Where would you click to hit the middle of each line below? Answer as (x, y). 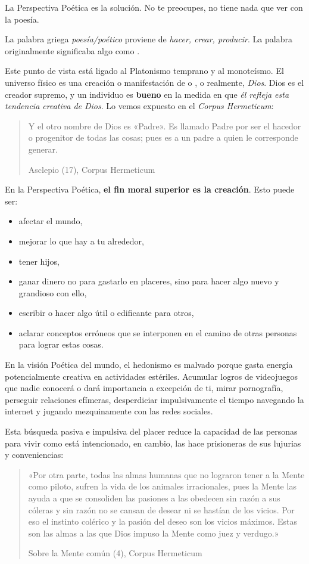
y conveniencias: (34, 455)
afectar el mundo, (51, 221)
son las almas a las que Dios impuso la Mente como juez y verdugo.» (154, 533)
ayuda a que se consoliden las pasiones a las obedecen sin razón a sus (154, 498)
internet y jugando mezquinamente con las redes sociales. (109, 411)
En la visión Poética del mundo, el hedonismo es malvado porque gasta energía (149, 365)
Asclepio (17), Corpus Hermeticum (92, 169)
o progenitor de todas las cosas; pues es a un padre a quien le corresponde (163, 137)
